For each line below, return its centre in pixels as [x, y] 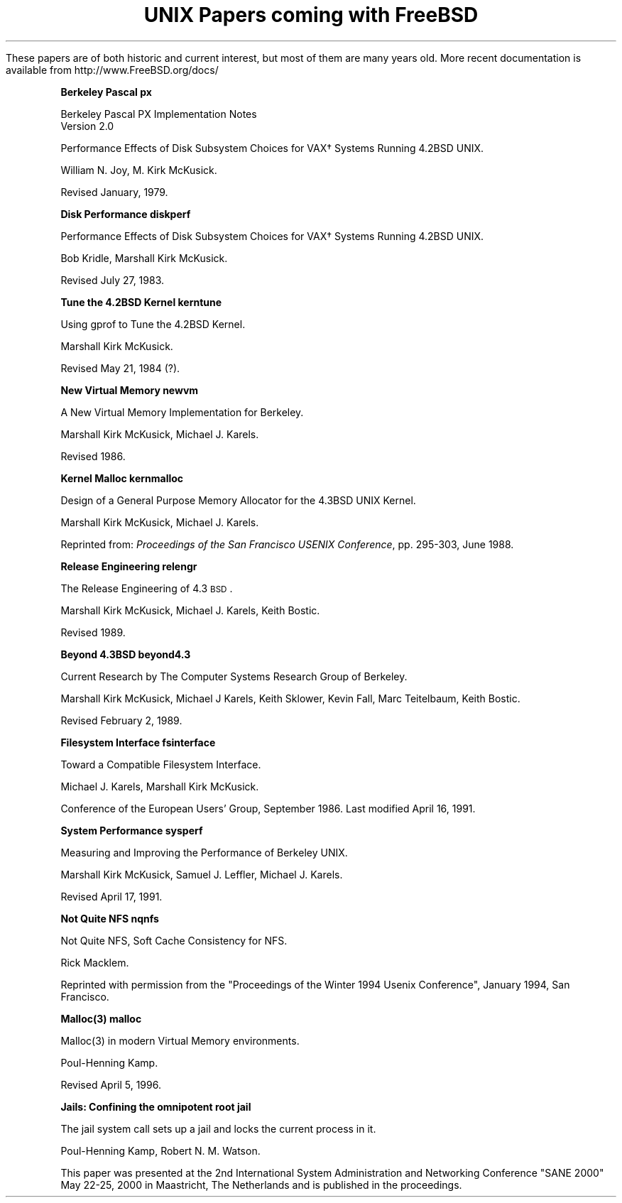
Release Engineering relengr [129, 566]
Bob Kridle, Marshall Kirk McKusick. [144, 258]
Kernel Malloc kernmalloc [122, 478]
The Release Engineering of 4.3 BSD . [147, 588]
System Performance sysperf [132, 830]
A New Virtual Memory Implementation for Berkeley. [182, 412]
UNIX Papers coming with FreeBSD [311, 15]
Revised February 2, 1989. [121, 720]
